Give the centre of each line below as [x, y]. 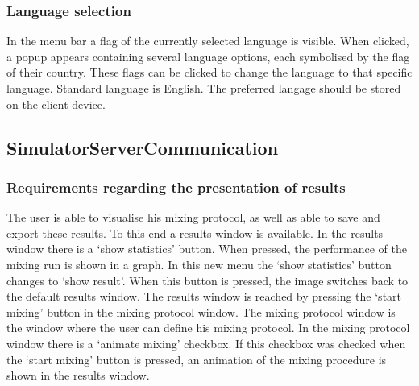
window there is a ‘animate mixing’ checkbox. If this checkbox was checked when [206, 343]
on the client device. [56, 104]
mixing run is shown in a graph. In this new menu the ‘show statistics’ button [199, 264]
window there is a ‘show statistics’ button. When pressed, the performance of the [207, 249]
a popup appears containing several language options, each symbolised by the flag [208, 56]
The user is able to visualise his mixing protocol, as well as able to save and [193, 217]
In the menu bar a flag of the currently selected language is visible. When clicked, [208, 41]
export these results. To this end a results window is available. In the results [195, 232]
